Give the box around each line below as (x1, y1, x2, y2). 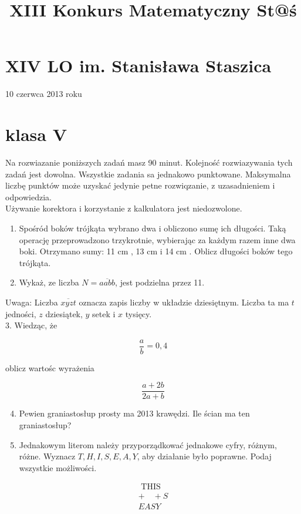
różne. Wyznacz (19, 450, 76, 462)
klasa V (5, 122, 67, 146)
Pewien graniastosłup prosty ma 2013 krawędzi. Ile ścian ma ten (19, 407, 250, 419)
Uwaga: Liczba (5, 295, 58, 308)
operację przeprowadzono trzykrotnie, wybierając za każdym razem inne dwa (19, 233, 296, 246)
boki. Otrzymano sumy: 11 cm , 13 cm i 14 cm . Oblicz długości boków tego (19, 245, 293, 257)
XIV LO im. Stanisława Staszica (5, 53, 272, 78)
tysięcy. (125, 307, 152, 320)
